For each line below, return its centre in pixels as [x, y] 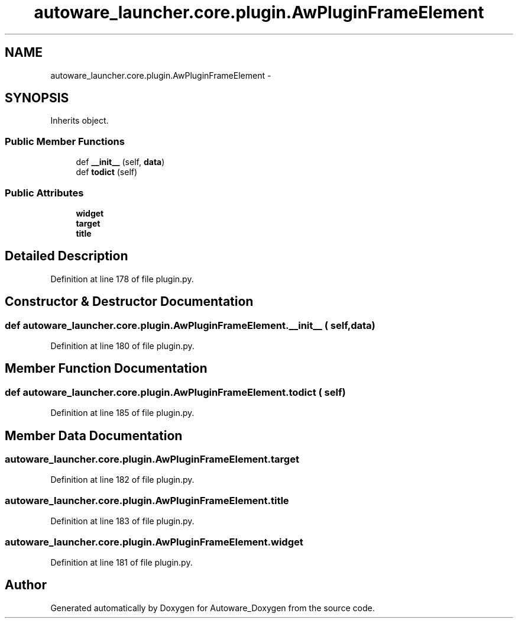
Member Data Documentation [94, 435]
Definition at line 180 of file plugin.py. [122, 346]
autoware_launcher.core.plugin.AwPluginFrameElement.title [147, 500]
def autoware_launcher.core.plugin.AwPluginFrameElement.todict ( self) [175, 392]
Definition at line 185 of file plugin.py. [122, 413]
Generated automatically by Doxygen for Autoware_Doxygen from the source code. [213, 608]
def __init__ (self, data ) [120, 162]
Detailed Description [67, 256]
